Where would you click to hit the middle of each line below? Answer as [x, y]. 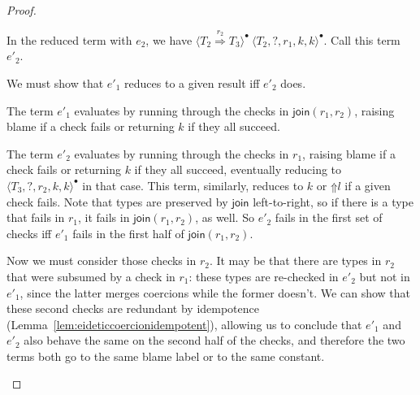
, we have [169, 39]
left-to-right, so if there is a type [333, 201]
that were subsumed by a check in [91, 276]
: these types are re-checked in [264, 276]
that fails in [36, 217]
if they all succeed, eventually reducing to [238, 169]
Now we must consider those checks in [102, 260]
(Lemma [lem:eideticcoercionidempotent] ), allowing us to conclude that [184, 324]
